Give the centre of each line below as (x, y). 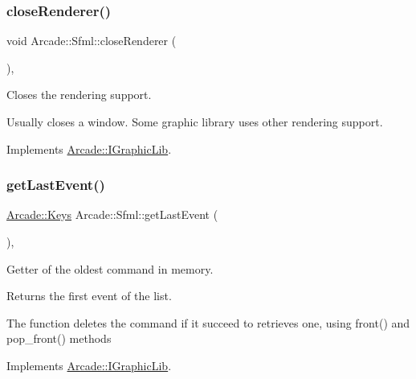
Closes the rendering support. (79, 95)
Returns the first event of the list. (89, 296)
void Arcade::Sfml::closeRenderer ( (92, 41)
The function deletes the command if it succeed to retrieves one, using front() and (208, 322)
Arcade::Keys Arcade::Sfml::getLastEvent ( (112, 214)
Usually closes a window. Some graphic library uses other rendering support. (195, 122)
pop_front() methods (59, 338)
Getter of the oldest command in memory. (110, 268)
